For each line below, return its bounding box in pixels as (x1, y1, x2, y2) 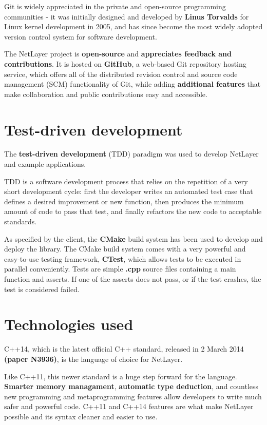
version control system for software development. (4, 31, 157, 42)
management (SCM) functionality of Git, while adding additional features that (4, 79, 261, 89)
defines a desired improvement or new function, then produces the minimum (4, 196, 244, 206)
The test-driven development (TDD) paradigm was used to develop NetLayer (4, 148, 259, 159)
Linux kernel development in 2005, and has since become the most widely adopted (4, 21, 263, 32)
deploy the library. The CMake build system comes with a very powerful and (4, 243, 246, 254)
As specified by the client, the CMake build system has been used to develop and (4, 233, 263, 244)
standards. (4, 216, 37, 227)
